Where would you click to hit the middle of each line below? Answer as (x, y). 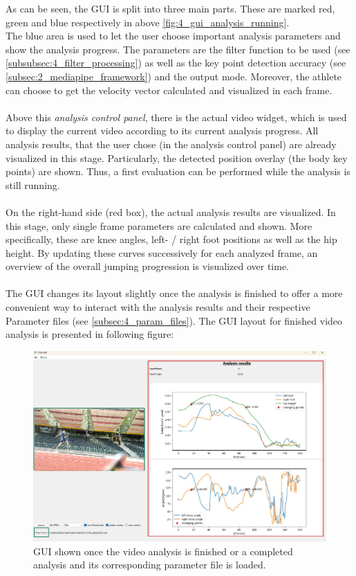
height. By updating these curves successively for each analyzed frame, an (162, 252)
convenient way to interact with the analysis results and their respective (158, 307)
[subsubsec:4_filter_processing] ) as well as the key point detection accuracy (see (176, 63)
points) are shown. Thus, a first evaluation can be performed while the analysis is (178, 171)
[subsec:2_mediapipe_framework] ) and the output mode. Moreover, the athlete (174, 76)
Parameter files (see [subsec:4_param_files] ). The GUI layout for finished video (174, 320)
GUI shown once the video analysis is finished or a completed (163, 551)
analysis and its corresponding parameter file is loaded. (150, 565)
